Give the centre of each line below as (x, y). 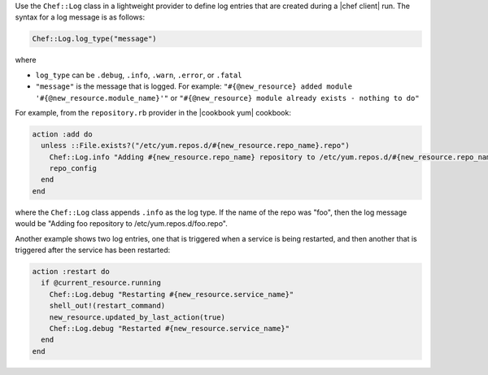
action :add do (62, 134)
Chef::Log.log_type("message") (95, 39)
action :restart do (71, 271)
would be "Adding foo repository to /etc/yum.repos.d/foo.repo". (121, 224)
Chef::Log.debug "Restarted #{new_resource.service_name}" (170, 328)
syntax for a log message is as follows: (80, 17)
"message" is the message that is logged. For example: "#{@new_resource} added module (194, 86)
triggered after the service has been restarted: (93, 250)
